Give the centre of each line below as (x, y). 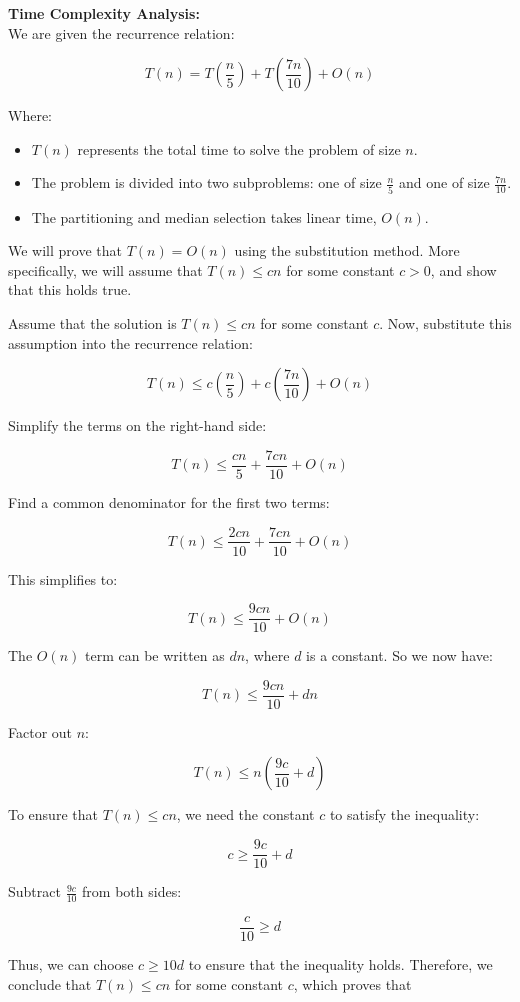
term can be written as (155, 655)
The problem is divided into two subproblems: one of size (206, 182)
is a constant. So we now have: (399, 655)
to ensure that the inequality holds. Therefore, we (340, 964)
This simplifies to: (63, 578)
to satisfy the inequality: (404, 814)
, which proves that (352, 983)
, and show (463, 269)
